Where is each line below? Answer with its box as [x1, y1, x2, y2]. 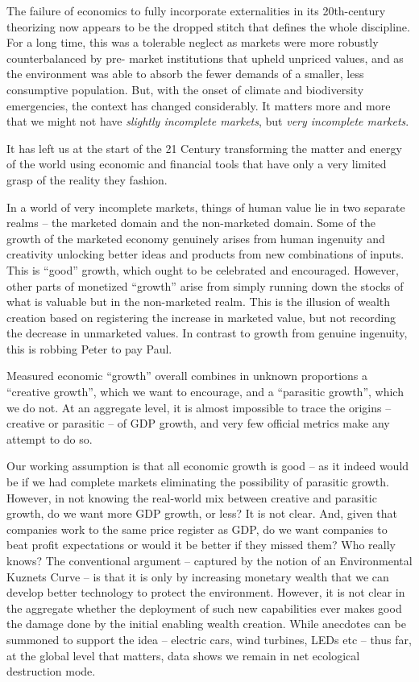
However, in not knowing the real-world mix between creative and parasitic [6, 489, 377, 506]
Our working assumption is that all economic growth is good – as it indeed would [6, 457, 409, 474]
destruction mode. [6, 663, 96, 680]
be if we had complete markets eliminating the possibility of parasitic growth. [6, 473, 389, 490]
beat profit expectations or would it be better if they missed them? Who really [6, 536, 396, 553]
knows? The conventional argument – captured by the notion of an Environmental [6, 552, 413, 568]
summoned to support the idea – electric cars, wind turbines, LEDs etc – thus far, [6, 630, 412, 647]
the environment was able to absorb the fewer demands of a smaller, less [6, 65, 364, 82]
